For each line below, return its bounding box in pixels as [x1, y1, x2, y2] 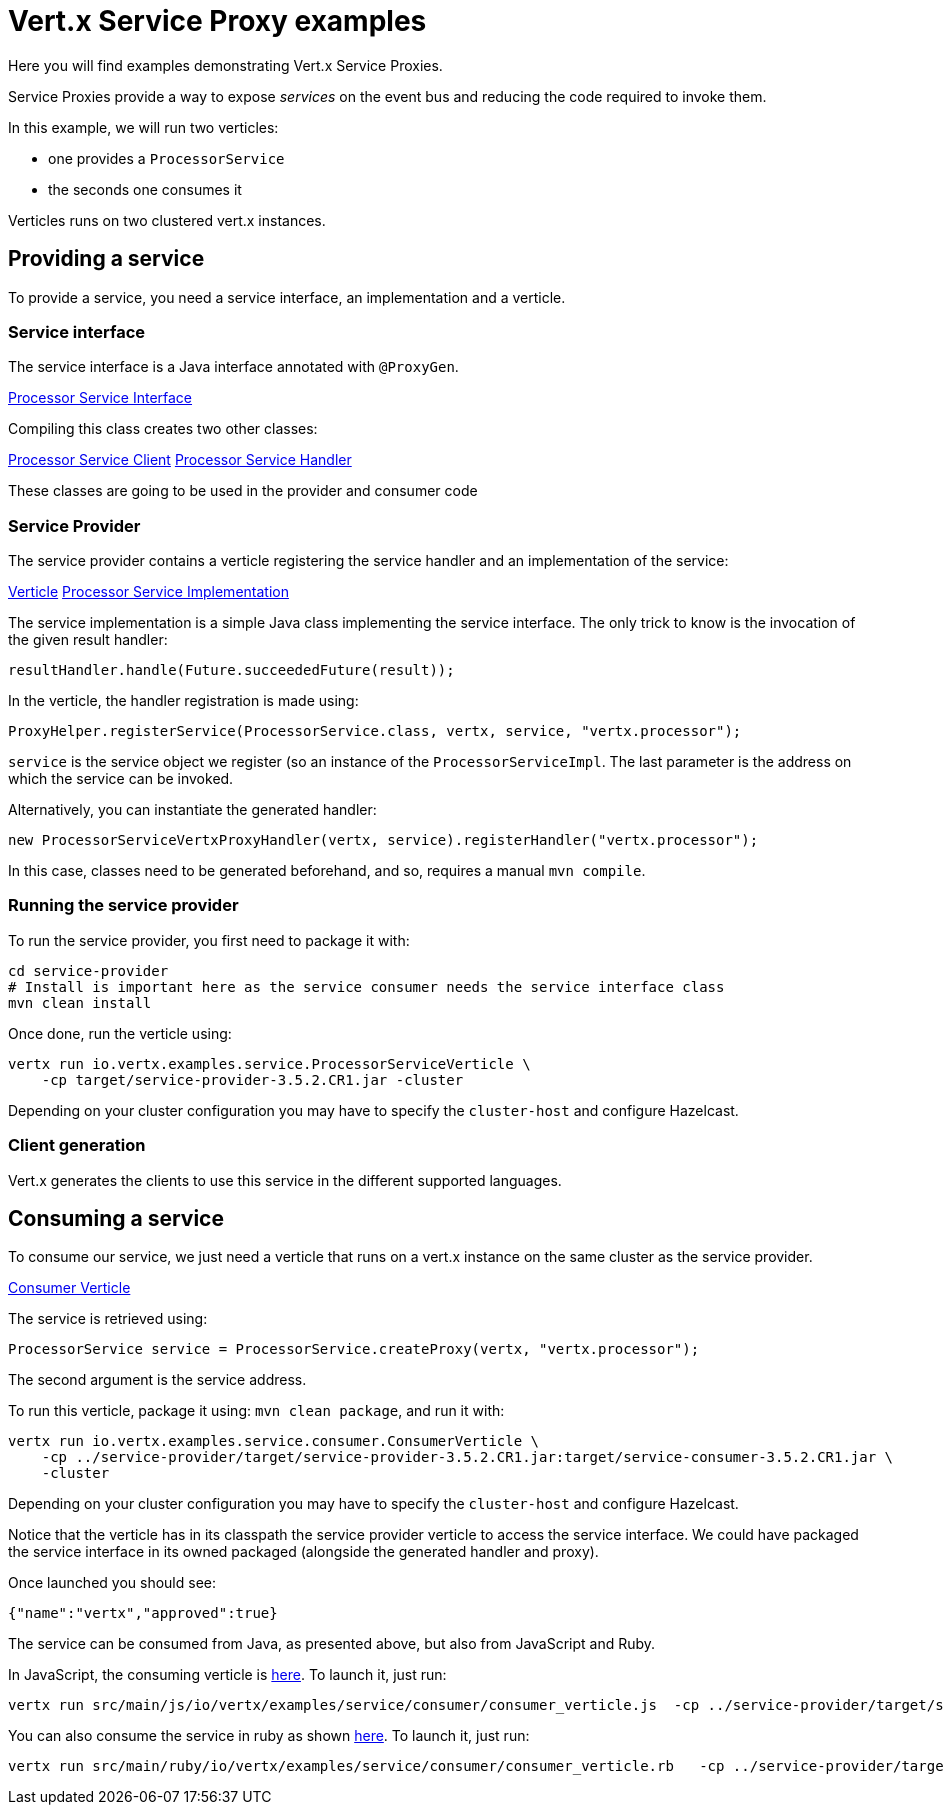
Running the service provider [8, 895, 239, 916]
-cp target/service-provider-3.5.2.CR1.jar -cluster [41, 1071, 464, 1088]
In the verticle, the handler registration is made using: [8, 692, 359, 710]
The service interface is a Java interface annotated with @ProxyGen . [8, 358, 459, 376]
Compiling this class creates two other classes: [8, 420, 318, 438]
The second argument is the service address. [8, 1371, 307, 1389]
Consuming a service [8, 1206, 224, 1232]
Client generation [8, 1135, 146, 1156]
